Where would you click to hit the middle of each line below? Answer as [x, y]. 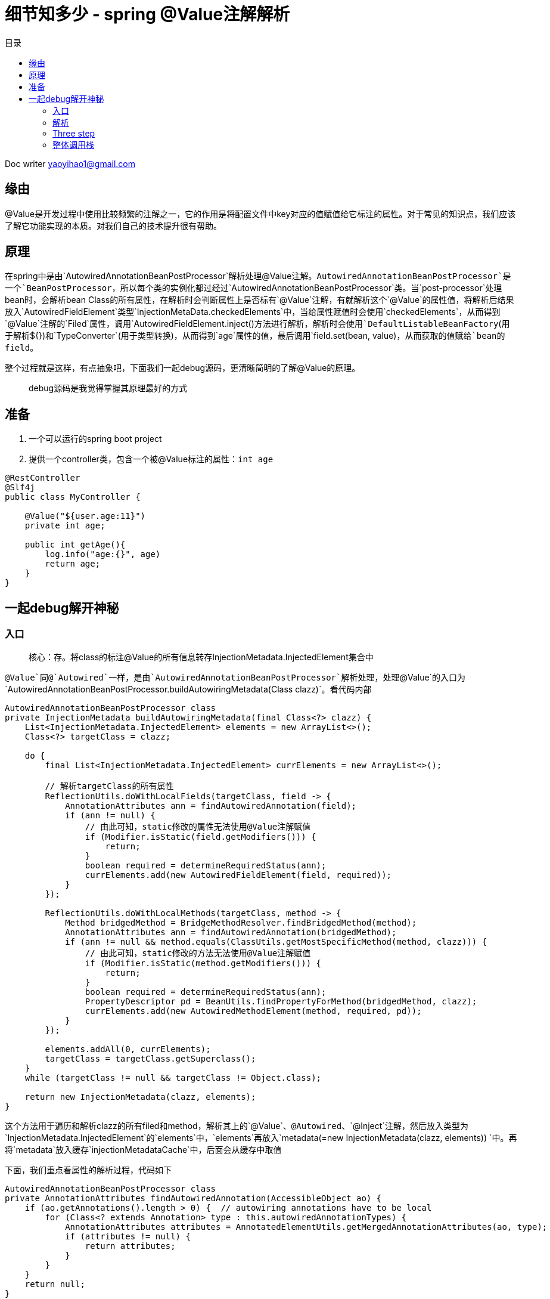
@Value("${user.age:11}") [85, 516]
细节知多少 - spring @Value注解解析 [147, 14]
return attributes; [130, 1246]
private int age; [65, 526]
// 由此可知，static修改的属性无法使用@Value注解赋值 [198, 826]
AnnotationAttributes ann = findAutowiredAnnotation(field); [211, 805]
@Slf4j [20, 488]
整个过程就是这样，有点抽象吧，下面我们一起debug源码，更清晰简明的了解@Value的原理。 [183, 368]
